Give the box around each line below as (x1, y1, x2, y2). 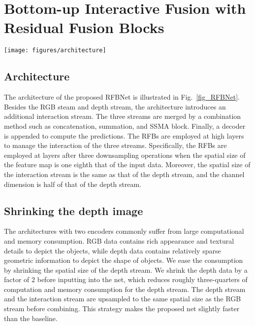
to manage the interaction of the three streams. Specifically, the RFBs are (4, 140, 227, 150)
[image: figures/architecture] (4, 47, 106, 54)
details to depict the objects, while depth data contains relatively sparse (4, 245, 221, 255)
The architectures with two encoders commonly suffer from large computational (4, 226, 244, 236)
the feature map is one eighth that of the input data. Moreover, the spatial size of (4, 159, 251, 170)
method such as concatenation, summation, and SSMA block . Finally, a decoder (4, 120, 246, 131)
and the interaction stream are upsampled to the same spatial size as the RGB (4, 293, 241, 304)
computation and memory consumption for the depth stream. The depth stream (4, 284, 246, 294)
